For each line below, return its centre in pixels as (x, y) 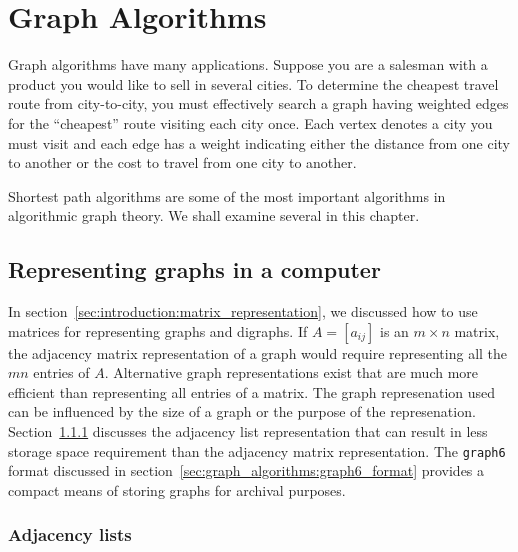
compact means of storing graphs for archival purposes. (177, 489)
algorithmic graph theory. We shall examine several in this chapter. (214, 215)
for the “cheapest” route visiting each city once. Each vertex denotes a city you (250, 122)
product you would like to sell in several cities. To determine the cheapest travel (253, 83)
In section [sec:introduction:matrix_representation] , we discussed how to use (243, 311)
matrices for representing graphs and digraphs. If (158, 330)
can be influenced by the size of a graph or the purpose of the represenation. (242, 411)
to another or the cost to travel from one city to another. (182, 162)
